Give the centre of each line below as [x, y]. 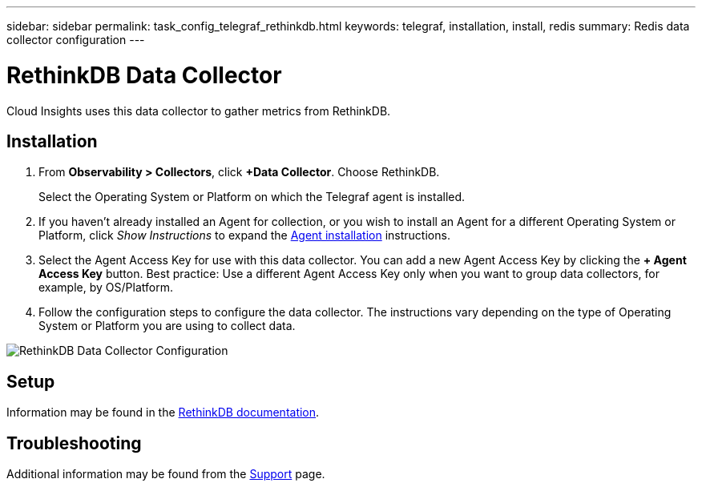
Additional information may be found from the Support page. [166, 474]
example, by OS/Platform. [106, 288]
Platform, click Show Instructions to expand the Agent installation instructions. [244, 235]
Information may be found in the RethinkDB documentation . [163, 413]
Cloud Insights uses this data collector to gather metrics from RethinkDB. [199, 111]
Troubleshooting [74, 443]
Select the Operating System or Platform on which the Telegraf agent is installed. [252, 197]
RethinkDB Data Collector [144, 75]
